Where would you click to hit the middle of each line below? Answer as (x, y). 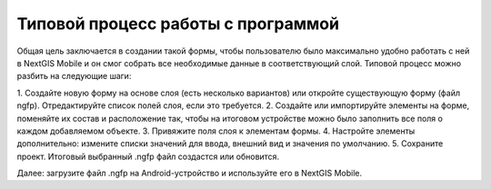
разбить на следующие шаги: (74, 76)
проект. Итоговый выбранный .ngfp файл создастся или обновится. (148, 156)
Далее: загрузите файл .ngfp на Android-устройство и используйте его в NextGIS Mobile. (190, 174)
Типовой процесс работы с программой (178, 24)
